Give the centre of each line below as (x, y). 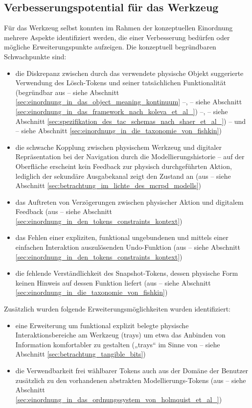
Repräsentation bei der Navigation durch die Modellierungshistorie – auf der (130, 156)
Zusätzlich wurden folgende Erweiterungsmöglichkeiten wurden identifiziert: (117, 309)
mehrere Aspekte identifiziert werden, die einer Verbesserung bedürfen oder (117, 37)
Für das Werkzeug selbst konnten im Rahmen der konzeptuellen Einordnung (118, 28)
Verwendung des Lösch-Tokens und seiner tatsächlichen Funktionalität (121, 83)
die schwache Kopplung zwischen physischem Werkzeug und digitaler (118, 147)
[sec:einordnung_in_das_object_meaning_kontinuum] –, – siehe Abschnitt (129, 102)
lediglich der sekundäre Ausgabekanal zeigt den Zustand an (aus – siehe (123, 176)
